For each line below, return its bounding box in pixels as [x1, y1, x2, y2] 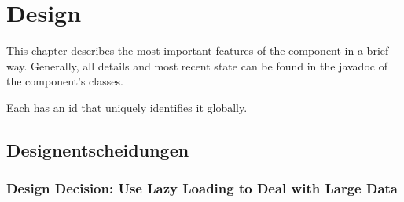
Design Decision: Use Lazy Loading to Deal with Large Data [6, 179, 398, 198]
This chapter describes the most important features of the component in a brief [6, 42, 389, 59]
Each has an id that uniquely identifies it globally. [6, 99, 248, 115]
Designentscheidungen [6, 137, 189, 161]
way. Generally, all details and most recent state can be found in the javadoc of [6, 57, 387, 74]
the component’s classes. [6, 73, 123, 89]
